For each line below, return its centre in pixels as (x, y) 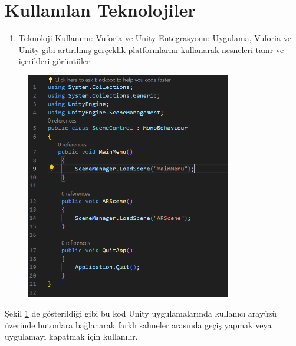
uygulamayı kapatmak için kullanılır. (71, 336)
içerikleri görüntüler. (55, 61)
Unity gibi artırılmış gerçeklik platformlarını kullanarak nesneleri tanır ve (151, 49)
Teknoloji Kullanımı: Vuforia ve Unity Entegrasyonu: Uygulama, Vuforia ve (155, 38)
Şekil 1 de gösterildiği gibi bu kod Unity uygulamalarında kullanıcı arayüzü (141, 313)
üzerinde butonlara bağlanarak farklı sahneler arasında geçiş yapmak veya (138, 324)
